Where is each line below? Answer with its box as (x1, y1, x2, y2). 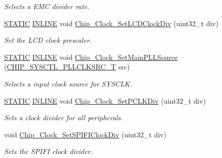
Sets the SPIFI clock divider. (4, 146, 93, 156)
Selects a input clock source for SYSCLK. (4, 78, 132, 89)
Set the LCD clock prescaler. (4, 35, 92, 45)
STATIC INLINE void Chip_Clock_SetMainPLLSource (4, 51, 178, 62)
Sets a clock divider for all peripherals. (4, 112, 123, 123)
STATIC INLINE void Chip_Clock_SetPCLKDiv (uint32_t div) (4, 95, 206, 106)
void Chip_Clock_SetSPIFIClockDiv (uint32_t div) (4, 129, 166, 139)
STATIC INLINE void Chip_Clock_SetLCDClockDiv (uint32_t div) (4, 18, 218, 28)
